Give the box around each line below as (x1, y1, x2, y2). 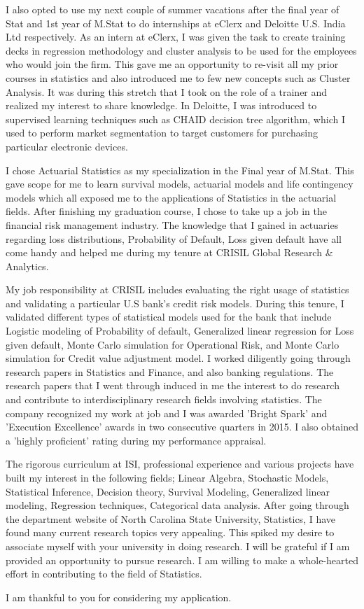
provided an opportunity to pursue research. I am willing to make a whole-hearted (6, 552, 359, 567)
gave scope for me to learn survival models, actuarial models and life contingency (6, 176, 353, 191)
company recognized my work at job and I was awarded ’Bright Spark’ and (6, 405, 328, 420)
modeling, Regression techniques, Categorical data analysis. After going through (6, 498, 349, 512)
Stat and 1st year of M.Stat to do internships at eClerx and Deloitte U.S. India (6, 15, 346, 30)
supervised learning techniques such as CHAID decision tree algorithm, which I (6, 111, 345, 126)
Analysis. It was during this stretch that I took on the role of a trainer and (6, 84, 328, 99)
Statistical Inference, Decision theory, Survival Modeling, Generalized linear (6, 484, 330, 498)
